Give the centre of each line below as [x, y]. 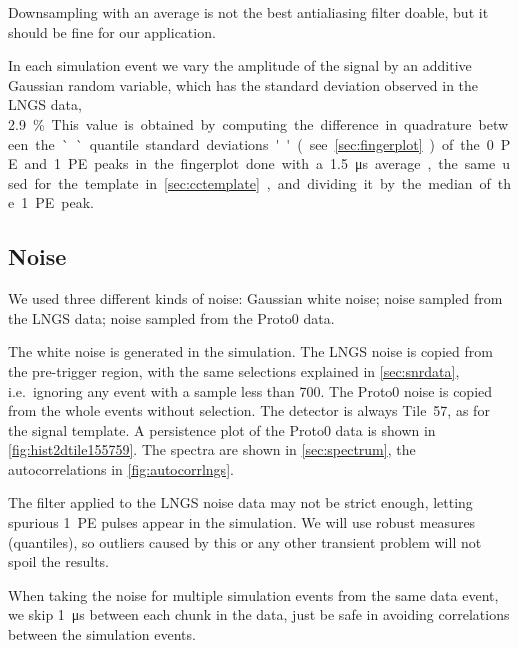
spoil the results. [58, 561]
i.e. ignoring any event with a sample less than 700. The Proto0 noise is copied [250, 390]
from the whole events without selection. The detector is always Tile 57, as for [249, 410]
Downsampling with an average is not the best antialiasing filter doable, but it [248, 12]
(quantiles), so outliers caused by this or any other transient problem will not [245, 541]
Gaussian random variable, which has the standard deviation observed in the [243, 84]
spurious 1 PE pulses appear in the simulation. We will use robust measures [242, 522]
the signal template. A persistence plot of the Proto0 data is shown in [222, 429]
